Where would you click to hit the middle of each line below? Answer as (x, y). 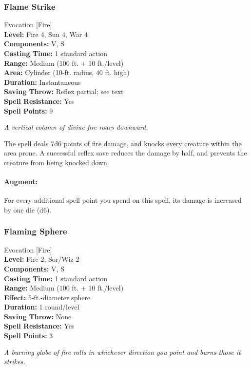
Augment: (21, 182)
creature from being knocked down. (57, 162)
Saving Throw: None (38, 316)
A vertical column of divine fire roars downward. (76, 127)
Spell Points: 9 (29, 110)
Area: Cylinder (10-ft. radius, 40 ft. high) (67, 72)
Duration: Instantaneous (42, 82)
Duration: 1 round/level (42, 307)
